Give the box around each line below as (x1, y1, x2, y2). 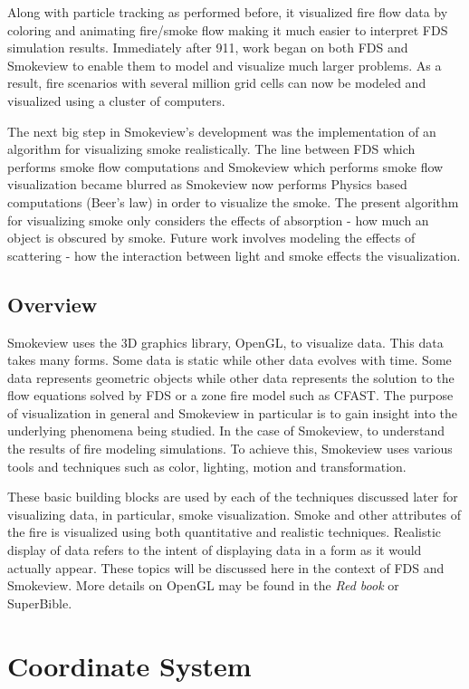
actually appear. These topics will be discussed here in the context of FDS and (7, 558, 445, 577)
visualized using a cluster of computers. (7, 91, 225, 110)
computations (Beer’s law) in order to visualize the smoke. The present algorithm (7, 192, 459, 211)
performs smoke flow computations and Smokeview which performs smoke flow (7, 157, 444, 176)
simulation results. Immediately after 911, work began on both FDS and (7, 38, 408, 57)
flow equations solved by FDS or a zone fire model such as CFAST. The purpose (7, 386, 454, 405)
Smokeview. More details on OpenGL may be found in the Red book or (7, 576, 399, 595)
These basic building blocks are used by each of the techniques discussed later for (7, 487, 458, 506)
